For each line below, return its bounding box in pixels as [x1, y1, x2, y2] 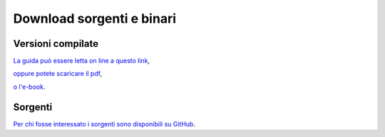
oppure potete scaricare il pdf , [13, 70, 103, 78]
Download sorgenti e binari [13, 11, 177, 26]
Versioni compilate [13, 38, 99, 50]
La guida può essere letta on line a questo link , [13, 57, 150, 65]
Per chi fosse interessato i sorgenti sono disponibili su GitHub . [13, 119, 196, 128]
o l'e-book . [13, 82, 46, 91]
